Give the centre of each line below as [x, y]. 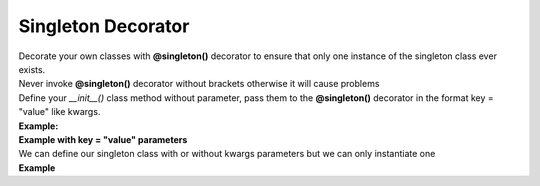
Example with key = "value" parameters [103, 139]
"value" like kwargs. [59, 112]
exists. [32, 69]
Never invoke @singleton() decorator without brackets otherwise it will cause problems [199, 84]
